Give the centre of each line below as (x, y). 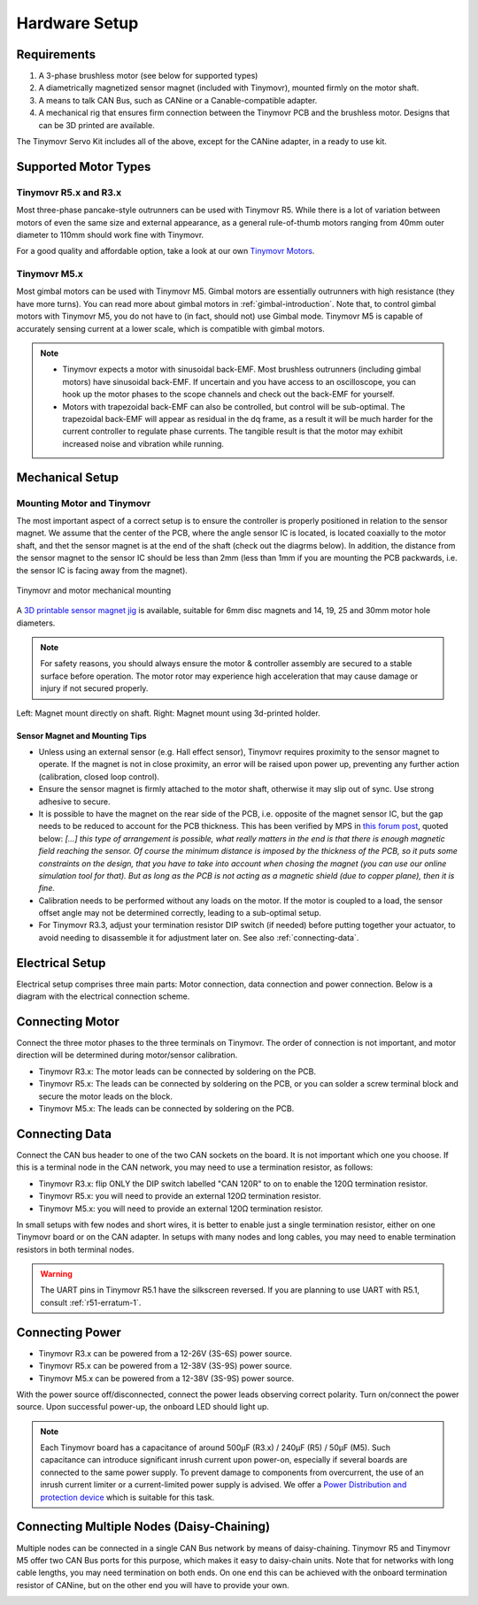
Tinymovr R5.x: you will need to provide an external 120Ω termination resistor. (180, 1196)
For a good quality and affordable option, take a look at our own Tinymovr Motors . (166, 251)
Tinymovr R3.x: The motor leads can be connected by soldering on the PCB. (177, 1071)
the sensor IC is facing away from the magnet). (102, 570)
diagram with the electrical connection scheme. (103, 996)
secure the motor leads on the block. (105, 1096)
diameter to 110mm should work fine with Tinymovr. (110, 234)
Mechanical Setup (68, 477)
